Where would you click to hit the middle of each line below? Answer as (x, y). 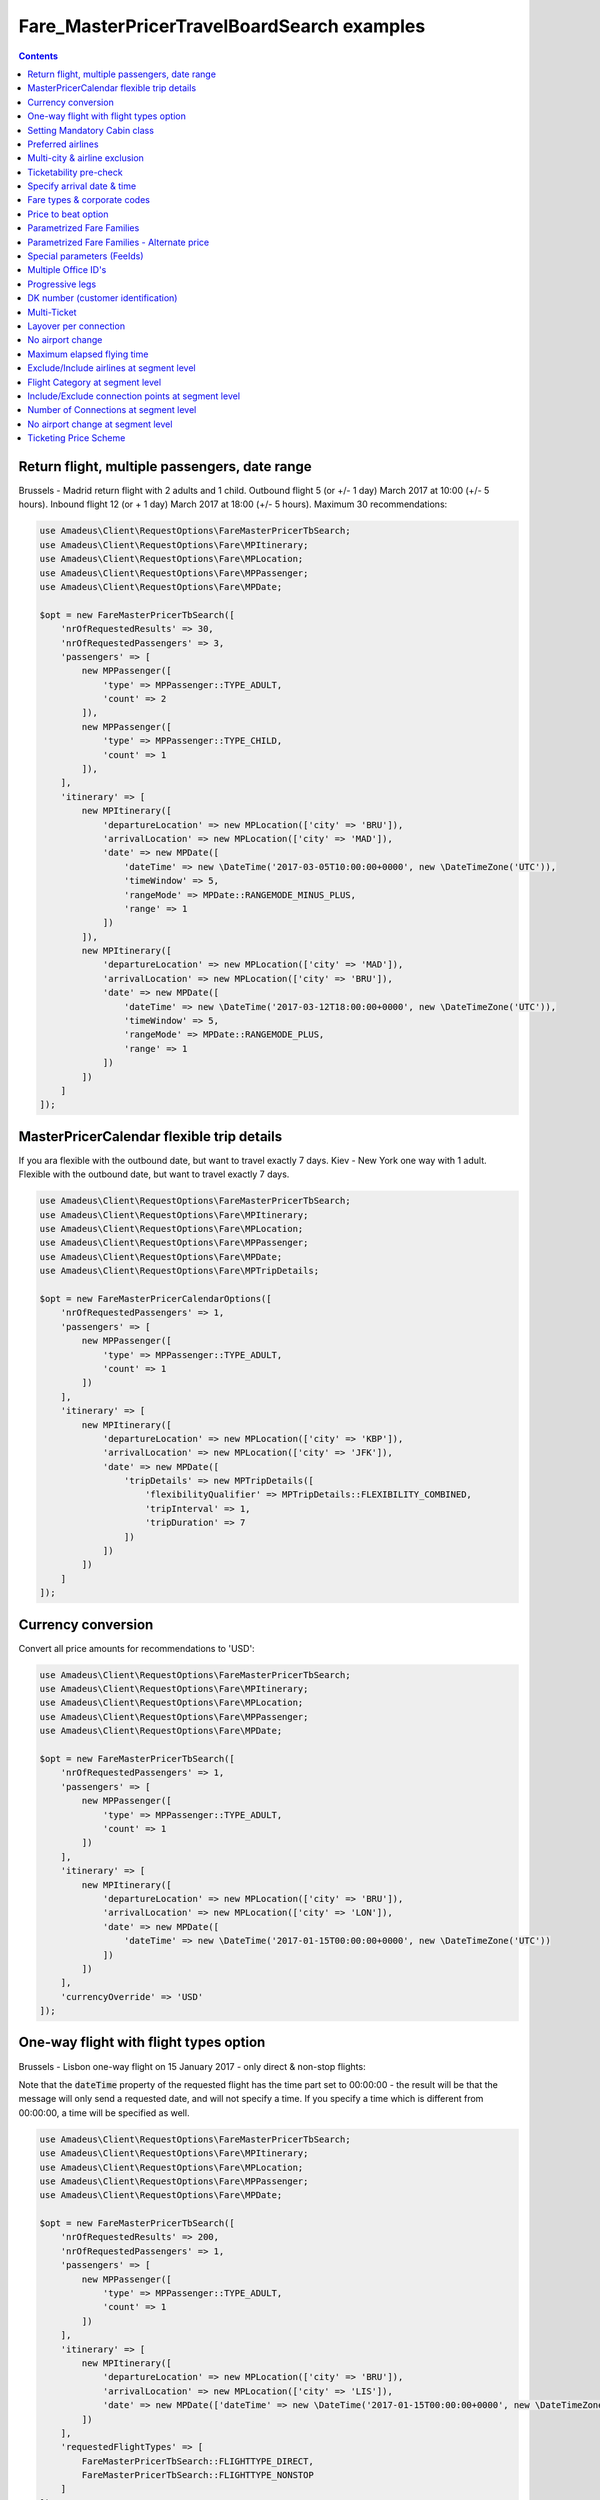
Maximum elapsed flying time (88, 354)
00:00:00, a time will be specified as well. (104, 2112)
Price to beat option (68, 214)
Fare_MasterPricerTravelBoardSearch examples (222, 26)
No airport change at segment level (100, 424)
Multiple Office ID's (67, 270)
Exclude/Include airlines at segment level (112, 368)
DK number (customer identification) (102, 298)
